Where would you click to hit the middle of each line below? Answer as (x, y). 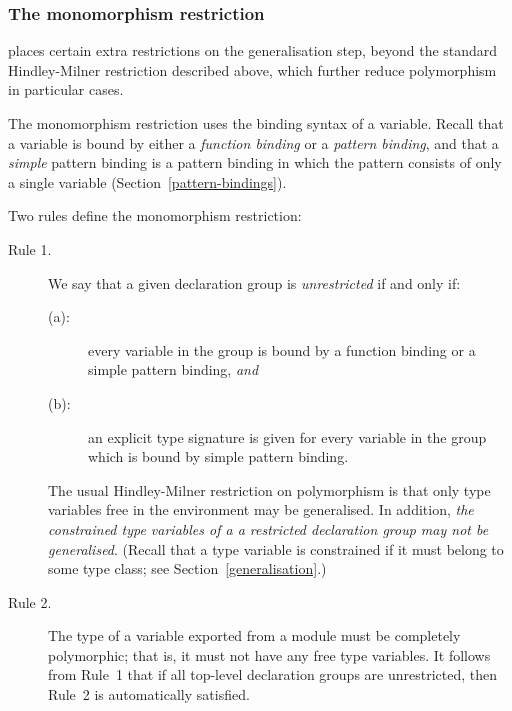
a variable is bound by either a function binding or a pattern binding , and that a (253, 142)
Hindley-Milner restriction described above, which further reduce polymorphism (252, 69)
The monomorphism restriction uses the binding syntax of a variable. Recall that (256, 123)
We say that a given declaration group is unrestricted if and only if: (254, 282)
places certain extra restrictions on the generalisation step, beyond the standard (253, 50)
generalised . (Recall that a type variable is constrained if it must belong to (276, 548)
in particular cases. (66, 89)
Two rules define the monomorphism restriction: (155, 215)
